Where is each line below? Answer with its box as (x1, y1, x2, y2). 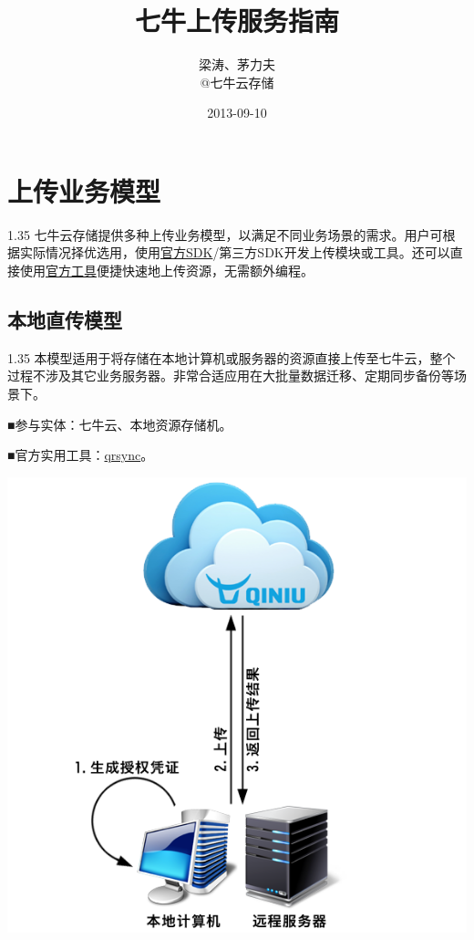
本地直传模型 (7, 306, 122, 334)
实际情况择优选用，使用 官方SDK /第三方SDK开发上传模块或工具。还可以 (19, 243, 450, 262)
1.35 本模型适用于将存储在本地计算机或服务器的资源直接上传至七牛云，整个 (7, 348, 456, 367)
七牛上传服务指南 (134, 2, 339, 39)
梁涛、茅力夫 (199, 55, 275, 74)
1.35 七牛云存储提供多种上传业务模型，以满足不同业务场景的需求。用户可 (7, 225, 443, 244)
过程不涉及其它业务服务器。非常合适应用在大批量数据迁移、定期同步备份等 (7, 366, 454, 385)
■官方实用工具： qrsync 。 (7, 445, 154, 465)
